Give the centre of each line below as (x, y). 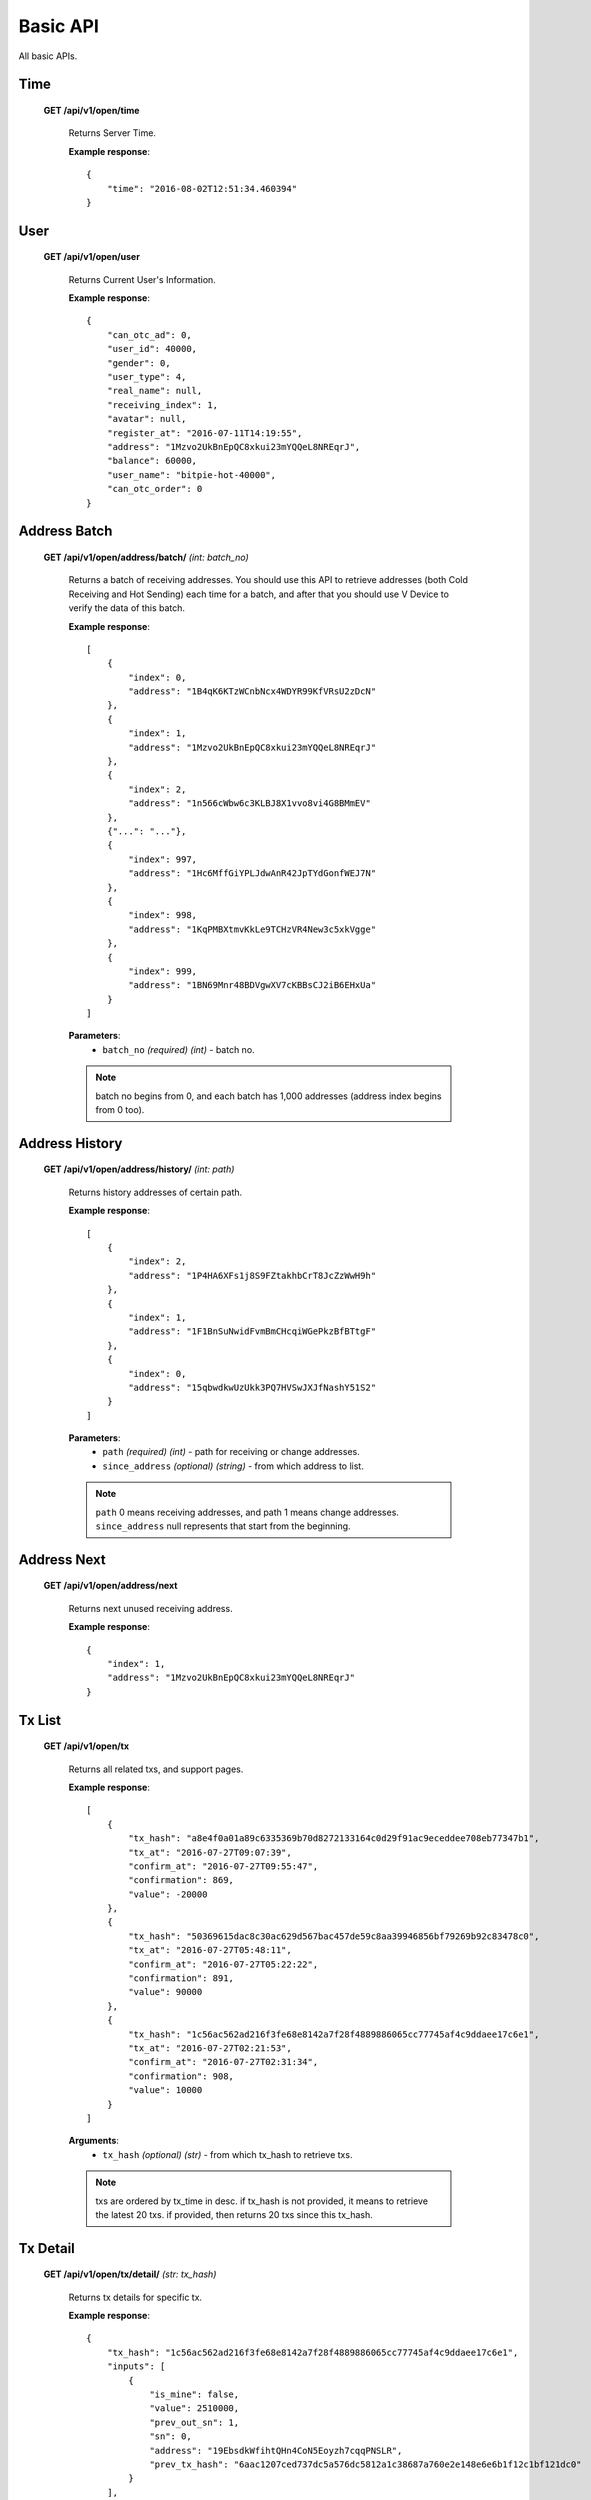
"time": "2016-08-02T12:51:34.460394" (202, 188)
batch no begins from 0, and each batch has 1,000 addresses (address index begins (268, 1096)
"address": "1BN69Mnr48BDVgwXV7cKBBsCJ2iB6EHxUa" (252, 985)
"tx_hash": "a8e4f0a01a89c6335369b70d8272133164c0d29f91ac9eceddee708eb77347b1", (334, 1838)
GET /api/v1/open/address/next (110, 1586)
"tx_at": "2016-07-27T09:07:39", (210, 1852)
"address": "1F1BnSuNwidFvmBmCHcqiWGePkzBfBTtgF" (252, 1331)
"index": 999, (163, 971)
